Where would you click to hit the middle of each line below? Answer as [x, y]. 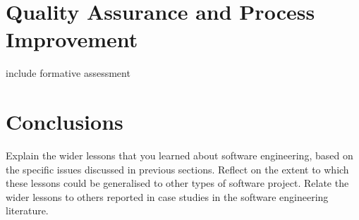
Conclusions [65, 122]
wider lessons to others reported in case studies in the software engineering [167, 196]
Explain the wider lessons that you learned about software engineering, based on [179, 155]
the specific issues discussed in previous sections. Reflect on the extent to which [177, 169]
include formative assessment [68, 73]
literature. [27, 210]
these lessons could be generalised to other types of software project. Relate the [177, 183]
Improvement [72, 39]
